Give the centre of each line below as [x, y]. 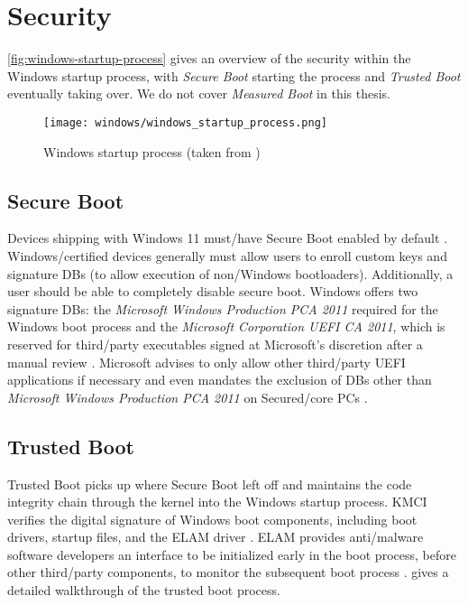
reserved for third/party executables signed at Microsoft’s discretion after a [215, 344]
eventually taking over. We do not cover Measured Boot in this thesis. [199, 93]
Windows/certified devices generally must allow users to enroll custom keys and [227, 255]
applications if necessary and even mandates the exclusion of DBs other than [220, 380]
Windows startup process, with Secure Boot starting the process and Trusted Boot [234, 75]
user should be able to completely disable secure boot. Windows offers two [213, 291]
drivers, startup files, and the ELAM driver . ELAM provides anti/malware [216, 537]
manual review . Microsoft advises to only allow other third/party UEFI [206, 362]
